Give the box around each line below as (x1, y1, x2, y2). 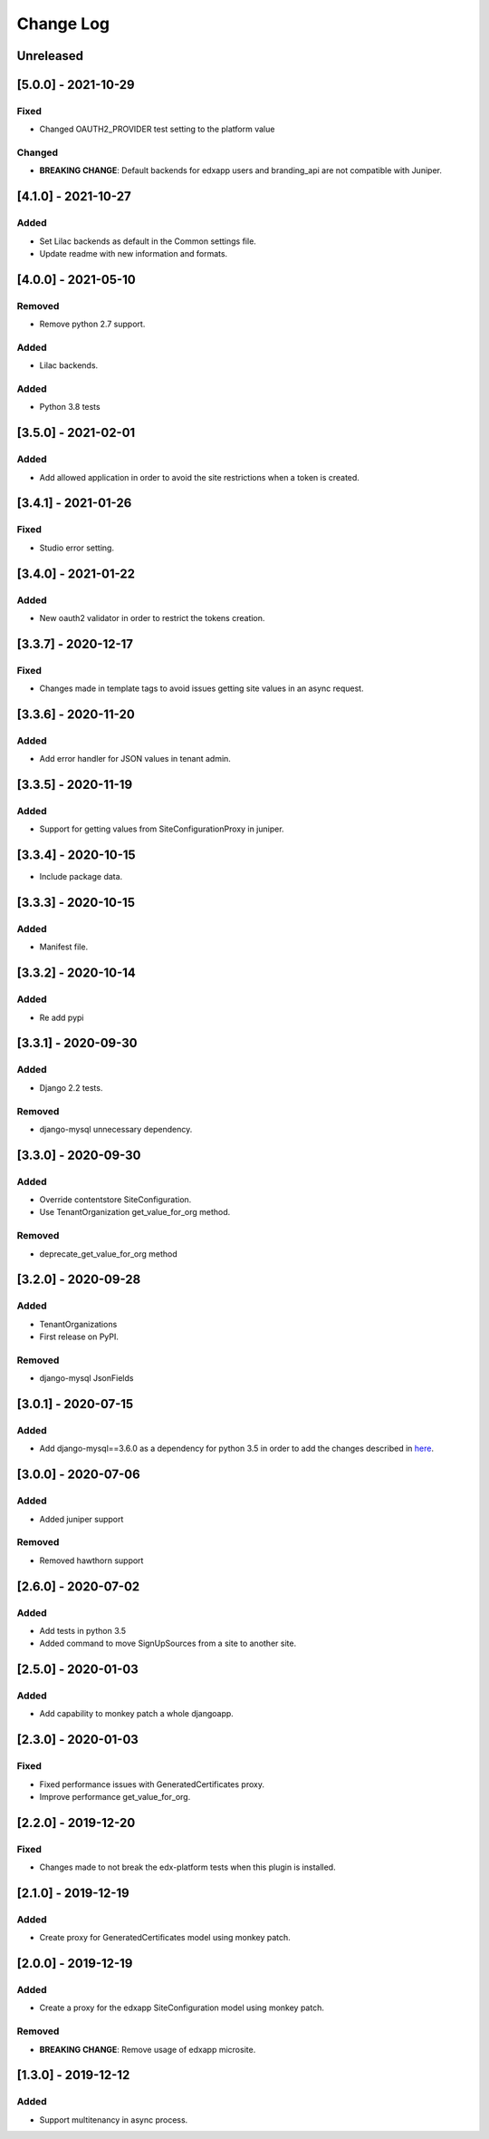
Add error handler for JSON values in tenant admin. (39, 754, 231, 764)
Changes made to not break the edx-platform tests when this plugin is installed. (39, 1862, 336, 1872)
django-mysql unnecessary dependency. (39, 1123, 193, 1134)
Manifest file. (39, 941, 89, 952)
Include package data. (39, 871, 123, 882)
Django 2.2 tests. (39, 1082, 103, 1093)
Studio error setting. (39, 542, 115, 553)
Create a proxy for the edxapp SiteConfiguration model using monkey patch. (39, 2002, 325, 2013)
